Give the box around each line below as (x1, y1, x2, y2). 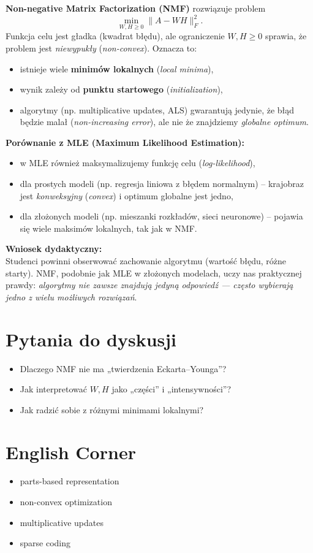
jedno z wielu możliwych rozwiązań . (6, 290, 137, 303)
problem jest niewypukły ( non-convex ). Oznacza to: (6, 41, 197, 54)
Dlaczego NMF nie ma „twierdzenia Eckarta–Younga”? (20, 362, 227, 375)
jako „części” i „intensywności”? (111, 383, 232, 395)
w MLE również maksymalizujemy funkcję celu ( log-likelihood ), (20, 156, 255, 169)
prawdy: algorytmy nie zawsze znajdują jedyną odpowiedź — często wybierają (6, 278, 293, 291)
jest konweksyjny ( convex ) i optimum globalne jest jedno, (20, 189, 233, 202)
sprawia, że (265, 29, 307, 42)
